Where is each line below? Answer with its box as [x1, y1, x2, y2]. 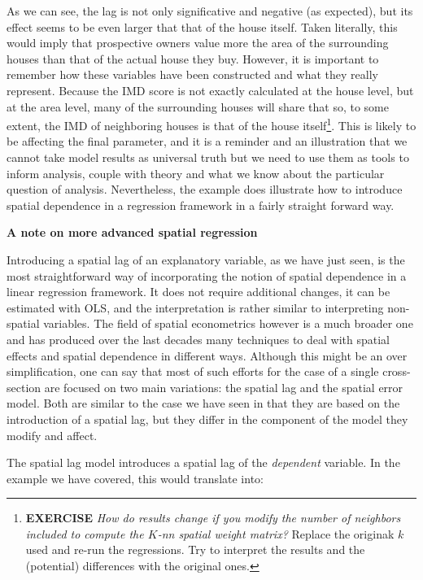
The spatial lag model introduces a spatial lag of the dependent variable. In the [7, 454, 400, 471]
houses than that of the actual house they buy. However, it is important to [7, 50, 379, 67]
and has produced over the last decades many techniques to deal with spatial [7, 330, 390, 347]
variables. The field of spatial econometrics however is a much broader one [43, 315, 413, 332]
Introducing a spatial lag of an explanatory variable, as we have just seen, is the [7, 251, 405, 268]
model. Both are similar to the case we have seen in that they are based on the [7, 395, 400, 412]
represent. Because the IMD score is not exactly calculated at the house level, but [7, 81, 414, 98]
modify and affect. [7, 426, 98, 443]
